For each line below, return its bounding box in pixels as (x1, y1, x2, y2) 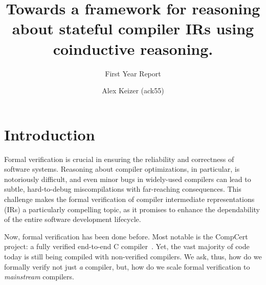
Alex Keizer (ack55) (102, 85, 164, 96)
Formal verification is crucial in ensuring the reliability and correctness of (4, 153, 234, 164)
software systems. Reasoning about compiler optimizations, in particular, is (4, 164, 240, 174)
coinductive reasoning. (53, 38, 213, 59)
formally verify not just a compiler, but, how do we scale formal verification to (4, 261, 250, 272)
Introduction (4, 124, 95, 145)
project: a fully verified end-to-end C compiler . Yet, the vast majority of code (4, 241, 250, 252)
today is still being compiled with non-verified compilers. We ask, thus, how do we (4, 251, 262, 261)
